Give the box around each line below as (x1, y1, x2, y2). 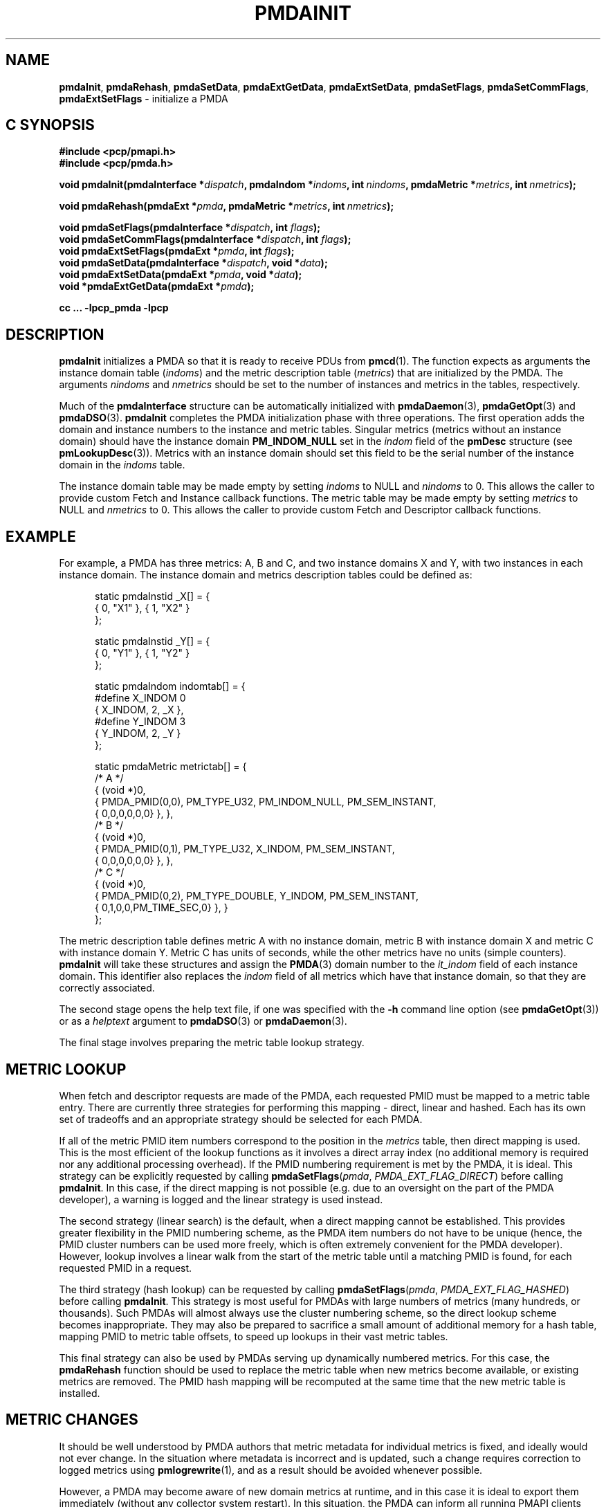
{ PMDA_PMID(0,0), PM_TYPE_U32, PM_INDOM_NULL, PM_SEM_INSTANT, (95, 796, 437, 808)
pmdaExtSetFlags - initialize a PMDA (59, 92, 228, 104)
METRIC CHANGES (6, 1411, 138, 1429)
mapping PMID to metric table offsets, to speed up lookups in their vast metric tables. (59, 1330, 448, 1342)
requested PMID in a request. (59, 1261, 192, 1274)
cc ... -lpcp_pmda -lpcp (59, 302, 169, 314)
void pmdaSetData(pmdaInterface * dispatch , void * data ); (59, 257, 328, 269)
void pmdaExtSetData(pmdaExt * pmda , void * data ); (59, 268, 302, 281)
